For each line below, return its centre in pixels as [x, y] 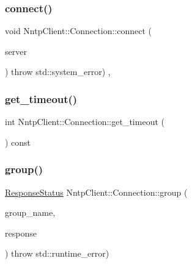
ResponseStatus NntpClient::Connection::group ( [96, 192]
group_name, [30, 212]
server [16, 51]
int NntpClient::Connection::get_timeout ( [85, 122]
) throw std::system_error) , [58, 72]
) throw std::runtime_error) [57, 253]
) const [18, 142]
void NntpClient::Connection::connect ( [78, 31]
